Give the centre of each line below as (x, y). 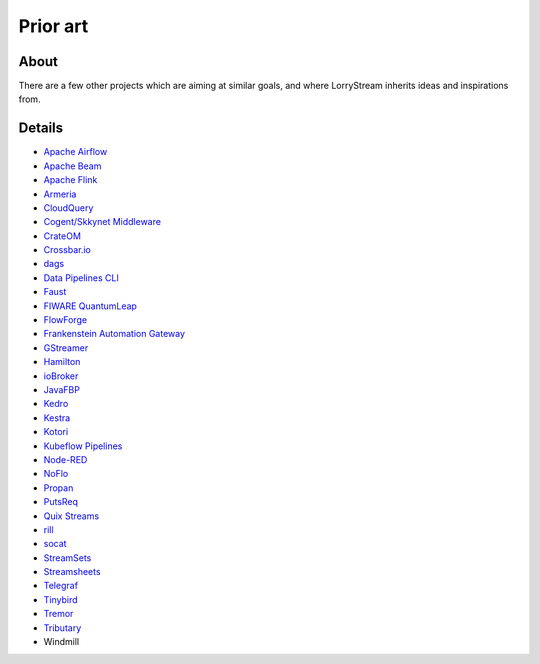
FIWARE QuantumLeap (90, 306)
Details (41, 128)
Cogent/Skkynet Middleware (102, 222)
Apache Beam (72, 166)
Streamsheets (72, 572)
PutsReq (61, 502)
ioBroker (61, 376)
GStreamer (66, 347)
